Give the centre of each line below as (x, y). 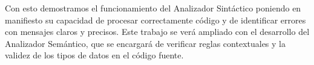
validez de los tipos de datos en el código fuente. (94, 55)
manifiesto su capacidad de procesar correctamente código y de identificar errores (155, 20)
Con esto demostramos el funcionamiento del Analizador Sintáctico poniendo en (153, 8)
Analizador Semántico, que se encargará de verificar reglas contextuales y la (145, 43)
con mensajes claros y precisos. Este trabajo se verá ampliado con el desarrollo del (157, 32)
